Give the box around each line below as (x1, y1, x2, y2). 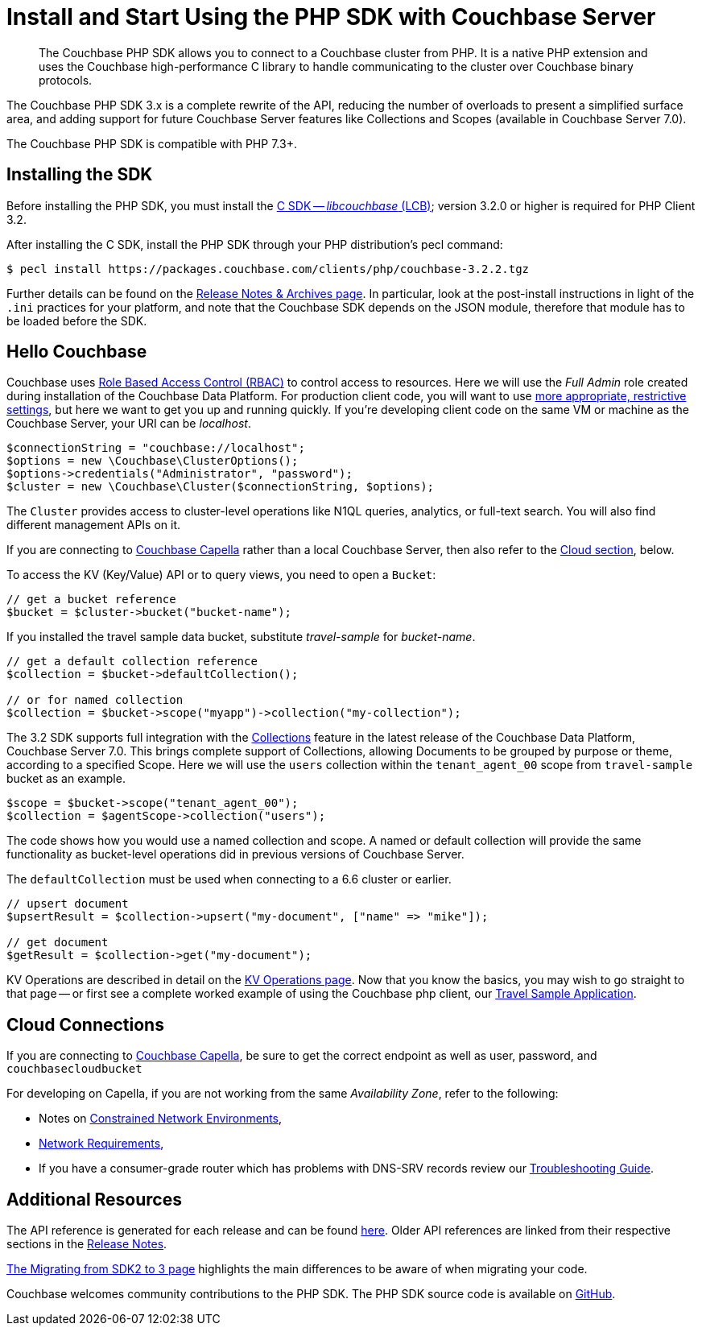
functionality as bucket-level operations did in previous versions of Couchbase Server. (6, 847, 465, 862)
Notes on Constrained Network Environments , (39, 1111, 283, 1126)
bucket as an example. (6, 771, 126, 786)
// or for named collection (6, 693, 184, 707)
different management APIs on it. (6, 518, 181, 532)
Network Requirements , (39, 1136, 164, 1151)
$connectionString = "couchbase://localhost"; (6, 441, 305, 455)
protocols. (39, 72, 93, 87)
